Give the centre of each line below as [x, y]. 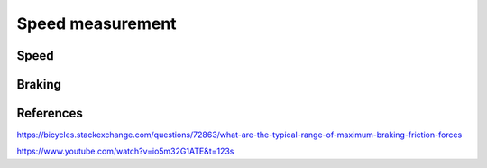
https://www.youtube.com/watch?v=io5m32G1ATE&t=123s [125, 151]
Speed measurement [96, 23]
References [50, 113]
